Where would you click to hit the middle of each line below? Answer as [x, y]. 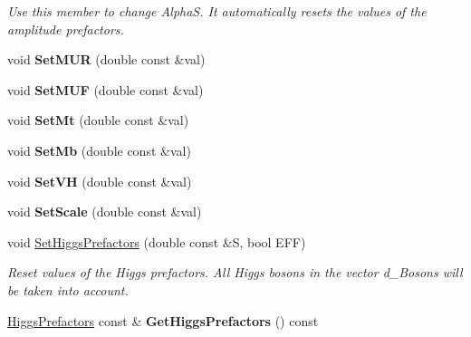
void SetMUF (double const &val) [106, 89]
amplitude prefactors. [66, 29]
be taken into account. [68, 289]
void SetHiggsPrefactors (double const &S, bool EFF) [157, 241]
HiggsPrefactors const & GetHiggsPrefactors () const [163, 320]
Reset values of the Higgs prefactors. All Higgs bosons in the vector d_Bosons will [235, 272]
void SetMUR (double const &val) [106, 59]
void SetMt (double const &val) [98, 120]
